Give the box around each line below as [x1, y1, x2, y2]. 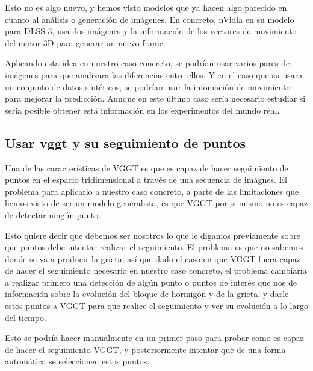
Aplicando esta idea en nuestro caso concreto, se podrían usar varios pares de [5, 57, 290, 69]
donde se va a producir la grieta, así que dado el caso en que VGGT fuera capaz [5, 252, 300, 265]
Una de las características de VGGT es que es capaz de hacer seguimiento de [5, 161, 288, 174]
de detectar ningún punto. [5, 208, 101, 221]
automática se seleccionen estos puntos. [5, 355, 150, 367]
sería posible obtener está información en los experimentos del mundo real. [5, 103, 280, 116]
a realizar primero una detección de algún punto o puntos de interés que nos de [5, 275, 297, 288]
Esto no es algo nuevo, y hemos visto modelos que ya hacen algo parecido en [5, 1, 287, 13]
